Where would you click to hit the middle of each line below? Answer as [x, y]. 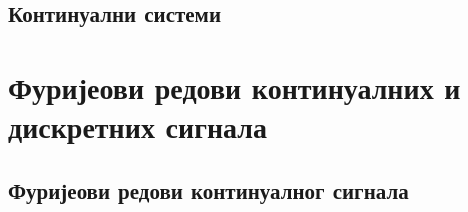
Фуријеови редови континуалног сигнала [208, 189]
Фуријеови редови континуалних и [234, 86]
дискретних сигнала [137, 126]
